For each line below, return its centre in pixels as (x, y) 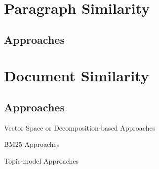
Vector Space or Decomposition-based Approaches (80, 127)
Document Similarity (77, 76)
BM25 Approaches (32, 144)
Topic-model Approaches (41, 160)
